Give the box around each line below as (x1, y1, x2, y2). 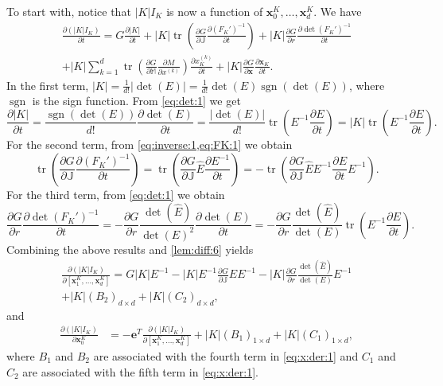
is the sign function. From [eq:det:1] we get (32, 92, 241, 109)
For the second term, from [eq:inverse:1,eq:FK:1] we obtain (6, 135, 293, 152)
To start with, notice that (6, 3, 131, 19)
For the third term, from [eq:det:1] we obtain (6, 185, 225, 202)
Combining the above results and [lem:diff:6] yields (6, 240, 254, 257)
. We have (313, 3, 362, 19)
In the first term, (6, 76, 89, 93)
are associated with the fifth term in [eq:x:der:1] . (22, 363, 259, 380)
